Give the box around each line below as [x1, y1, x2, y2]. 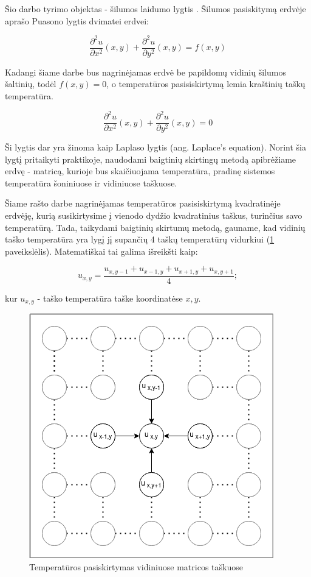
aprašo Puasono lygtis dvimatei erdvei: [5, 14, 149, 27]
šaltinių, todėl [5, 77, 56, 90]
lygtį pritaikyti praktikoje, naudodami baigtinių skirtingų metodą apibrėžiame [5, 152, 296, 165]
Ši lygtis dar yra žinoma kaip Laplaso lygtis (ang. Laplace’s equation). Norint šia [5, 141, 306, 154]
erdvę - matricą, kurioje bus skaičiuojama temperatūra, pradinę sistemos [5, 165, 275, 177]
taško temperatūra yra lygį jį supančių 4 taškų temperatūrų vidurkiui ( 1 [5, 233, 275, 246]
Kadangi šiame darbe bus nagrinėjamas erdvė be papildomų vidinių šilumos [5, 65, 286, 78]
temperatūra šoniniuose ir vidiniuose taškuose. [5, 176, 177, 189]
